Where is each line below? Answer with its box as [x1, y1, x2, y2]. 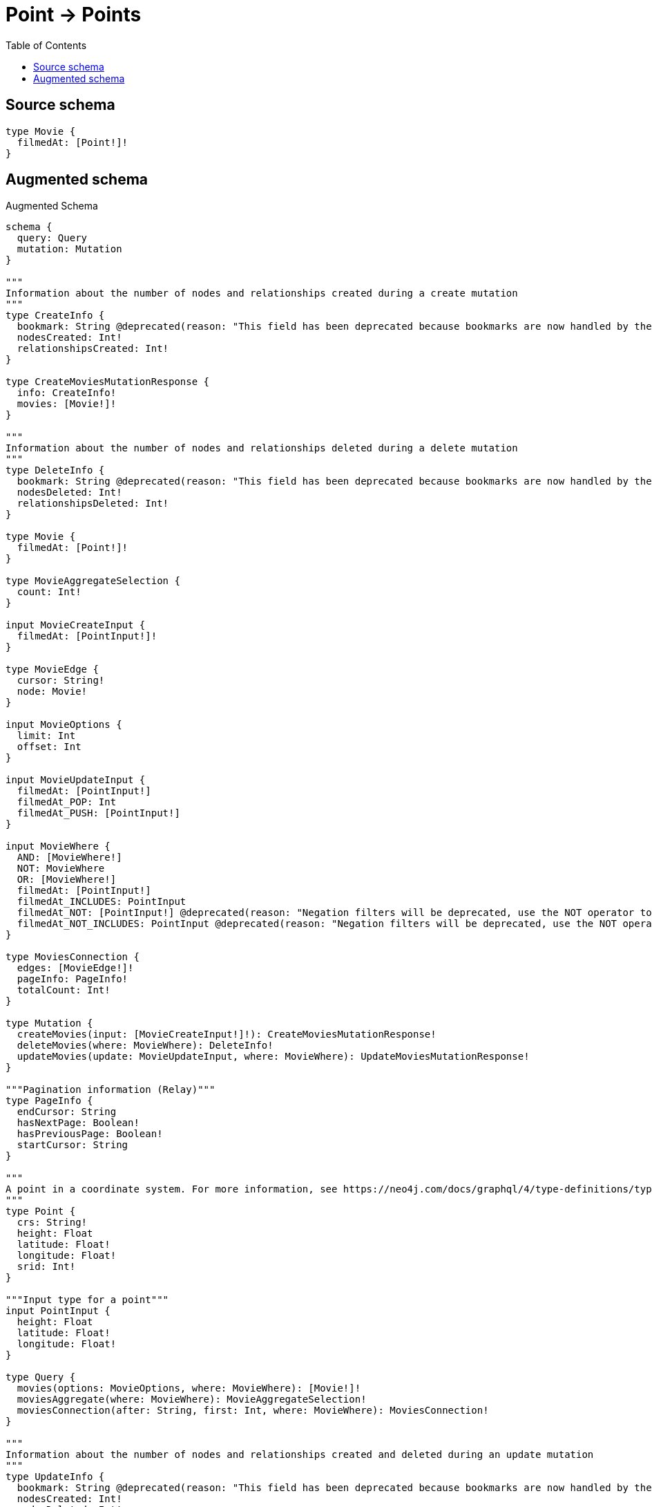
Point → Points [6, 3, 142, 26]
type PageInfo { [6, 1095, 93, 1107]
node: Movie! [17, 686, 88, 698]
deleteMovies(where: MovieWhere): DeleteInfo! [17, 1040, 274, 1051]
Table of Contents [6, 39, 87, 51]
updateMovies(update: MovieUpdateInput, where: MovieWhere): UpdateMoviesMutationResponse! [17, 1051, 530, 1063]
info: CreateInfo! [17, 387, 117, 399]
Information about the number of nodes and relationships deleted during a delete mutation [6, 442, 518, 454]
